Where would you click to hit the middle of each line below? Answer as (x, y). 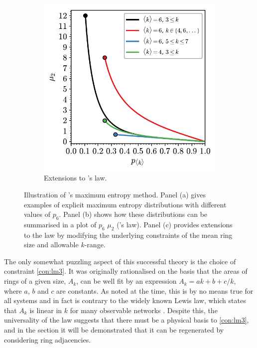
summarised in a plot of (60, 224)
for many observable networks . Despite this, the (144, 310)
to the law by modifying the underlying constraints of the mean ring (128, 235)
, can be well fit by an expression (127, 281)
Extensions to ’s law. (75, 178)
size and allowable (51, 245)
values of (37, 214)
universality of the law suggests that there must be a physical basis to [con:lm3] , (127, 320)
